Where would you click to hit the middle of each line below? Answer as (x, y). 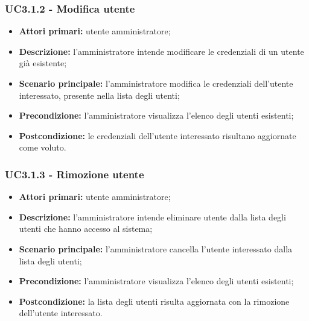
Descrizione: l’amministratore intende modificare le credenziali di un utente (161, 51)
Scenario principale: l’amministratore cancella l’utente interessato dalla (156, 248)
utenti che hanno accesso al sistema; (86, 229)
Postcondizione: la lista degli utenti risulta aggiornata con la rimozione (154, 301)
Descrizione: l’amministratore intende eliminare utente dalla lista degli (152, 217)
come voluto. (43, 147)
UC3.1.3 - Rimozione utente (75, 174)
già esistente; (43, 63)
